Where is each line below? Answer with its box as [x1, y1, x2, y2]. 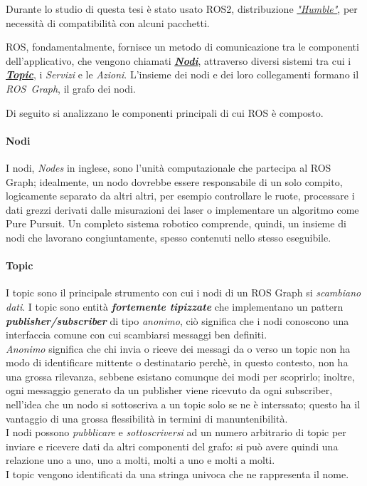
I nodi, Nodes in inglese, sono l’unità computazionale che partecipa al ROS [6, 160, 331, 175]
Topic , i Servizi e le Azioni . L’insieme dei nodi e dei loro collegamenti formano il [6, 67, 359, 82]
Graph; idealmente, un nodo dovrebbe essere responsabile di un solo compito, [6, 174, 343, 189]
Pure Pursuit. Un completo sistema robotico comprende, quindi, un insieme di [6, 216, 346, 231]
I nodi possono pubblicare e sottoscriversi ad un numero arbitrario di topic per [6, 425, 346, 440]
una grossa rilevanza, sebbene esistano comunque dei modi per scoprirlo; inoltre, [6, 368, 355, 383]
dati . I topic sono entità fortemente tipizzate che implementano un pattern [6, 299, 344, 314]
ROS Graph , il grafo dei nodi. [6, 81, 136, 95]
